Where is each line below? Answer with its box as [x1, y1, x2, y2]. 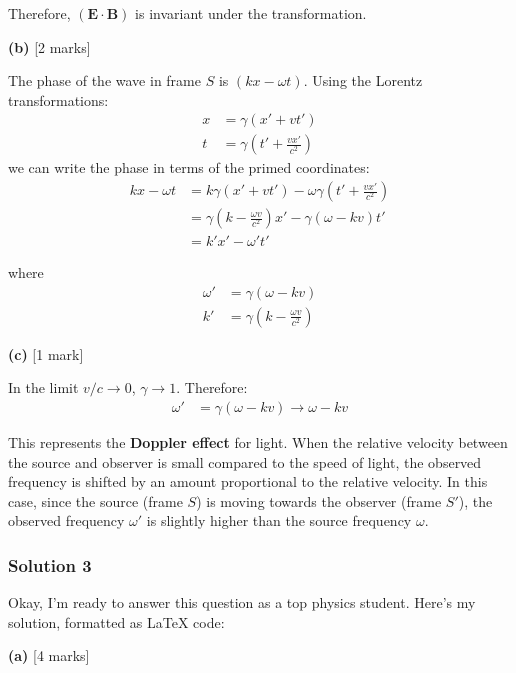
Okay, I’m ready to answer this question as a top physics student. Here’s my [8, 592, 476, 613]
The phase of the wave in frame [8, 70, 201, 91]
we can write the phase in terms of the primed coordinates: [8, 157, 370, 178]
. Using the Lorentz [303, 70, 423, 91]
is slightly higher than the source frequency [146, 510, 412, 531]
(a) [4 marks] [8, 645, 90, 666]
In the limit [8, 377, 79, 398]
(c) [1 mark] [8, 343, 84, 364]
